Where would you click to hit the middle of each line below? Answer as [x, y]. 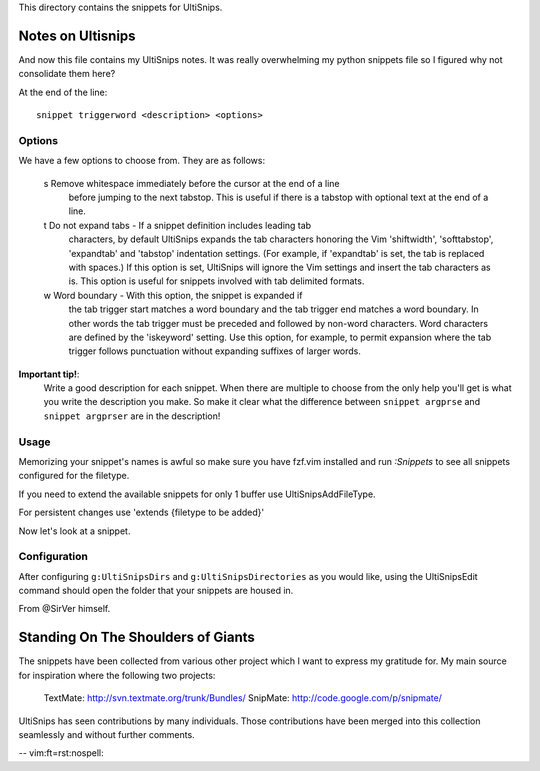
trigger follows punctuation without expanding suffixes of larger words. [215, 351]
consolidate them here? [67, 74]
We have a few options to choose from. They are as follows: [141, 161]
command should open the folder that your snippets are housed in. [156, 591]
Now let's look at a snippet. [74, 531]
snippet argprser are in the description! [132, 416]
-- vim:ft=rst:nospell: [61, 753]
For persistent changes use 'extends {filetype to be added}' [141, 512]
